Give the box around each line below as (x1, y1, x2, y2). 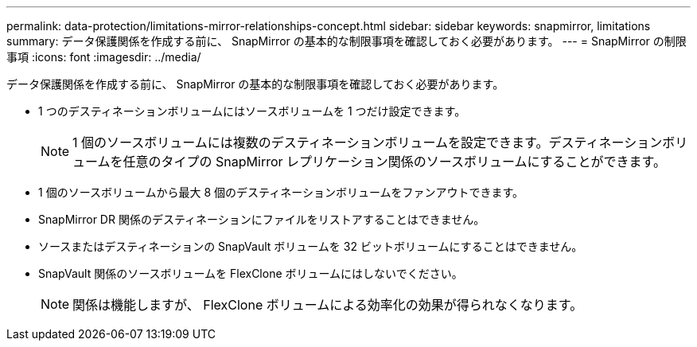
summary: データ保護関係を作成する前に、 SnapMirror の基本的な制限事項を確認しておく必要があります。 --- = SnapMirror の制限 (6, 34, 687, 48)
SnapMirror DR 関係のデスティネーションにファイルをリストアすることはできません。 (38, 212, 485, 226)
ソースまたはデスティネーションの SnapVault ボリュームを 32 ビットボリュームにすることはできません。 (38, 240, 583, 253)
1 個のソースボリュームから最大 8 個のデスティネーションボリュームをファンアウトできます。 (38, 185, 524, 199)
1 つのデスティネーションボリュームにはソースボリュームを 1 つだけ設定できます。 (38, 104, 466, 118)
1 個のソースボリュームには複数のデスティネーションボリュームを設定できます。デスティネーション (72, 135, 663, 150)
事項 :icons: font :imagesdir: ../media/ (6, 50, 201, 64)
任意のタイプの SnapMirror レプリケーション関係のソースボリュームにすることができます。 (123, 154, 667, 170)
